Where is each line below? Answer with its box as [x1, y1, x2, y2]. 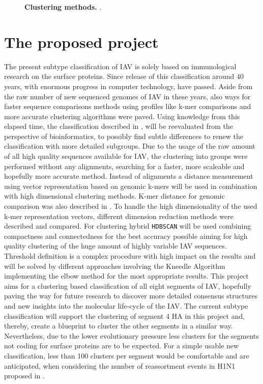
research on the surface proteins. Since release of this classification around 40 [4, 71, 244, 81]
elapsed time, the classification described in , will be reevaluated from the [4, 121, 233, 131]
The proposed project [4, 31, 159, 52]
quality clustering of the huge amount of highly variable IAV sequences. [4, 240, 227, 251]
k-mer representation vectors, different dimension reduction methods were [4, 210, 233, 221]
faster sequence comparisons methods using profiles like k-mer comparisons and [4, 101, 251, 112]
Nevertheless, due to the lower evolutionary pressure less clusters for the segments [4, 330, 259, 341]
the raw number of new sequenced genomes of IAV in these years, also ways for [4, 91, 251, 101]
